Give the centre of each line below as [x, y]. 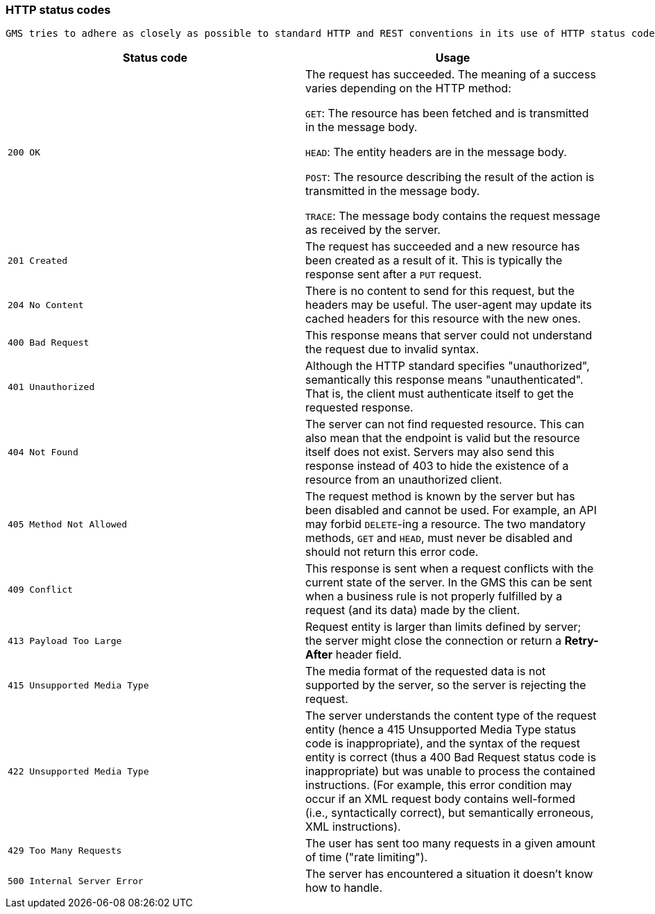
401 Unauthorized [51, 387]
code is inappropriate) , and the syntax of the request [443, 744]
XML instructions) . [353, 827]
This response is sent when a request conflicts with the [450, 569]
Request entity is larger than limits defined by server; [443, 627]
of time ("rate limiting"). [367, 857]
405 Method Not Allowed [68, 524]
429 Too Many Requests [65, 850]
